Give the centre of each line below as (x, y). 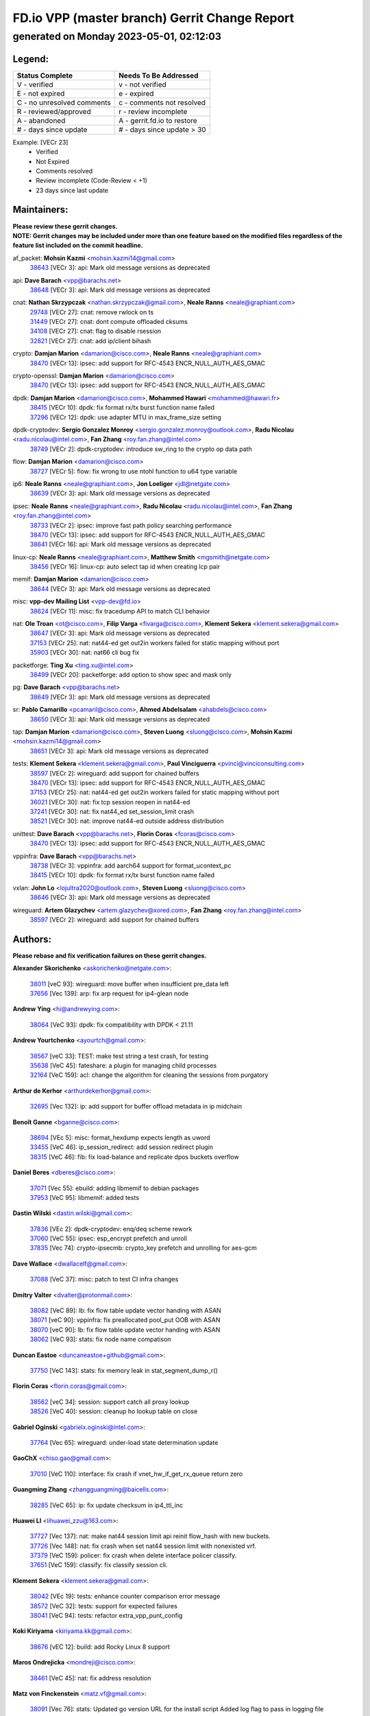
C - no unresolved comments (64, 102)
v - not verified (143, 84)
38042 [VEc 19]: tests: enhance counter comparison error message (125, 1597)
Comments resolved (64, 171)
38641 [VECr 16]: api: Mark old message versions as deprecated (121, 544)
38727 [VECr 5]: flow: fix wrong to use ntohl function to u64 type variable (134, 471)
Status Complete (45, 76)
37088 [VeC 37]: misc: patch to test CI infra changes (104, 1279)
